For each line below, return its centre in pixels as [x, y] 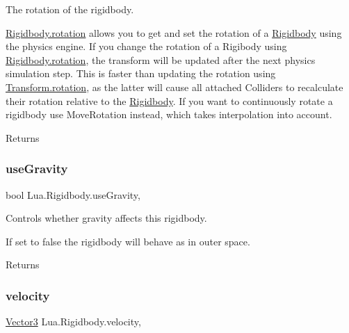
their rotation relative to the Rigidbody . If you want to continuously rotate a [169, 100]
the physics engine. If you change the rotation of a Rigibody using [146, 46]
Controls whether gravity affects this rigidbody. [106, 218]
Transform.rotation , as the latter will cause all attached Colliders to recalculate [174, 87]
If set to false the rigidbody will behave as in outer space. [128, 241]
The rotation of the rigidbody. [70, 9]
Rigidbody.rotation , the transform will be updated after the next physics [161, 59]
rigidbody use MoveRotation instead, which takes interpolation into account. [169, 114]
